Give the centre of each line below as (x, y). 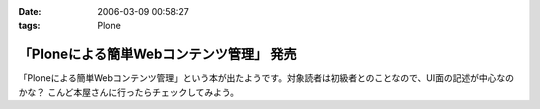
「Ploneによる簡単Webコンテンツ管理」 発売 (157, 54)
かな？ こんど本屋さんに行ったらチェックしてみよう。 (129, 92)
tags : (29, 26)
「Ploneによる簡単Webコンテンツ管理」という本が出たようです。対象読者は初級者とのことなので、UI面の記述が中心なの (266, 78)
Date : (30, 11)
